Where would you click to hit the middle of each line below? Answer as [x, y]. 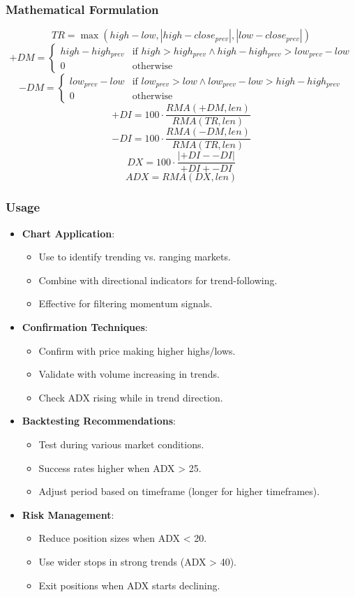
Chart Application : [68, 233]
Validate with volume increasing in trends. [129, 374]
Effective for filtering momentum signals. [126, 303]
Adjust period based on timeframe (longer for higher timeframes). [179, 491]
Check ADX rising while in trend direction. [131, 397]
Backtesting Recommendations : [99, 421]
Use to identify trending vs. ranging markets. [135, 257]
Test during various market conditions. [121, 444]
